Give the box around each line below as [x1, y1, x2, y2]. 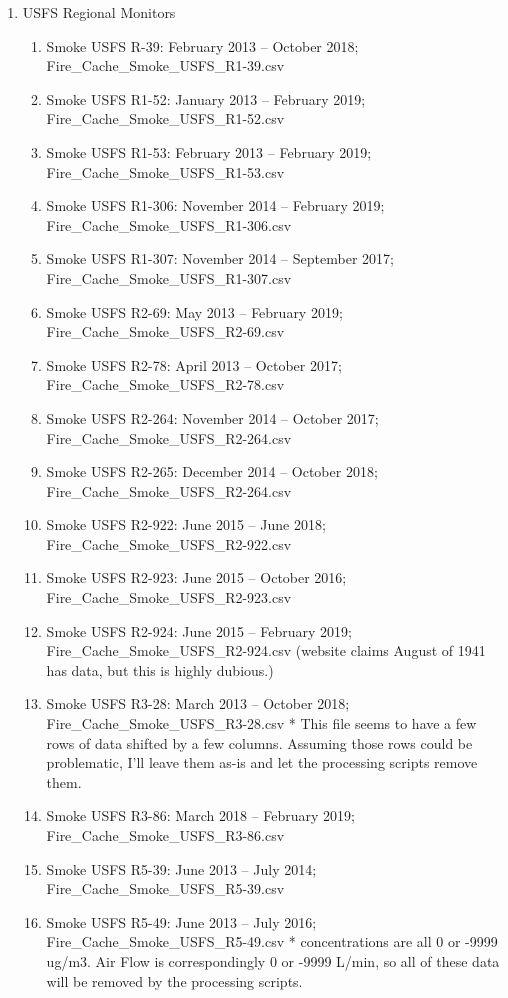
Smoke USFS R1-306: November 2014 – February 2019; [46, 195, 385, 216]
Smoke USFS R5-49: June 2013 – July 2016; [46, 911, 317, 932]
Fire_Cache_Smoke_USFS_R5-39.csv [46, 878, 285, 899]
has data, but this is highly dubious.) [46, 659, 274, 680]
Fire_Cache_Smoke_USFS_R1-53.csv [46, 161, 285, 182]
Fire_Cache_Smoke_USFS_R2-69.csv [46, 321, 285, 342]
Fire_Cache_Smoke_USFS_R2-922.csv [46, 533, 292, 554]
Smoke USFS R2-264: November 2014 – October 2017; [46, 407, 379, 428]
